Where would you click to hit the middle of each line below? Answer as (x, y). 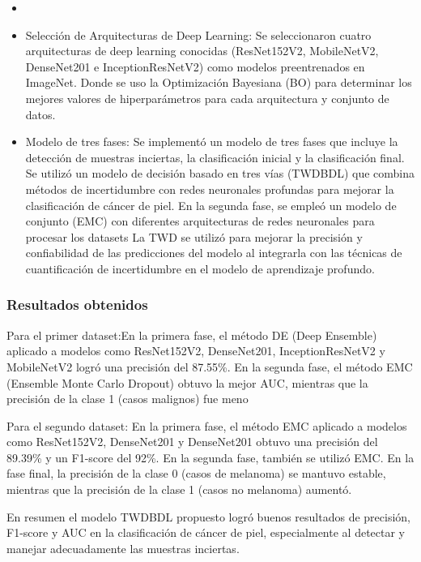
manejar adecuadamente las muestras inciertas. (123, 548)
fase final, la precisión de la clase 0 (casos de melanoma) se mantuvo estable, (196, 473)
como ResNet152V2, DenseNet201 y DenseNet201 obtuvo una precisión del (192, 442)
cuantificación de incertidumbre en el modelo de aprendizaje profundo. (200, 268)
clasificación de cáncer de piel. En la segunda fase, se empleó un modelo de (211, 205)
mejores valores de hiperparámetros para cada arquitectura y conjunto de (207, 98)
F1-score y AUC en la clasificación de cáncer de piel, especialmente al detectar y (206, 532)
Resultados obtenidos (77, 305)
